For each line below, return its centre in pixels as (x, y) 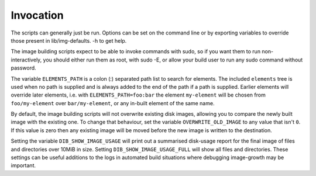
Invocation (37, 15)
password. (23, 68)
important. (23, 165)
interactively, (26, 60)
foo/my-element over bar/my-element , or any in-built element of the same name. (113, 103)
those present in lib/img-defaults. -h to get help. (69, 40)
